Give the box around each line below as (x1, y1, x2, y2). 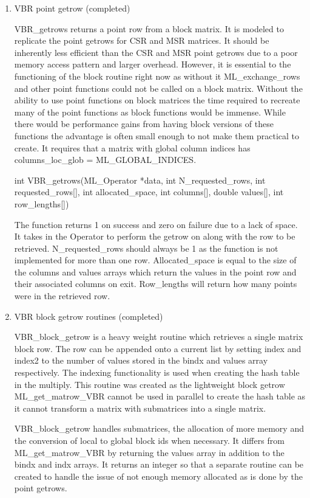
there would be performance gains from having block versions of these (14, 117, 274, 130)
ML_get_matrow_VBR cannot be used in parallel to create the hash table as (14, 390, 306, 403)
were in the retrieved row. (14, 289, 110, 302)
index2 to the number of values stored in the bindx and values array (14, 354, 268, 367)
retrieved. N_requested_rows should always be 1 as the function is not (14, 241, 278, 254)
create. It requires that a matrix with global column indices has (14, 141, 251, 154)
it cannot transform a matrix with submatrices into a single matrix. (14, 401, 266, 414)
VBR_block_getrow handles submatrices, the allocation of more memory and (14, 422, 304, 435)
